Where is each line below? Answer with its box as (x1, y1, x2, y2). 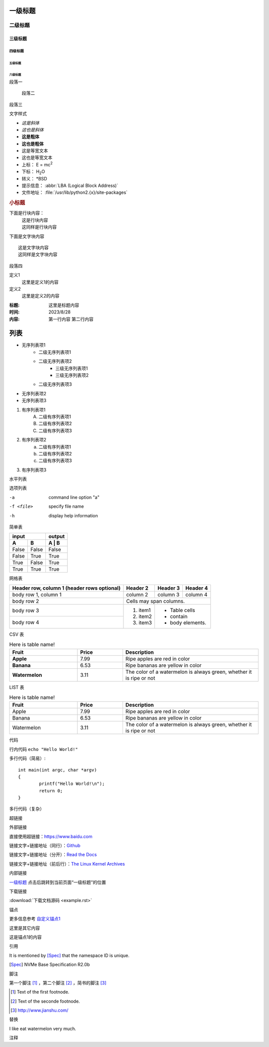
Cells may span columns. (126, 598, 185, 604)
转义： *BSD (21, 175, 47, 181)
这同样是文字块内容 (18, 252, 57, 258)
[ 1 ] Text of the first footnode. (10, 989, 70, 995)
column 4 (185, 591, 208, 598)
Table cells (170, 606, 195, 613)
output (48, 533, 65, 540)
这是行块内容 (21, 217, 48, 223)
